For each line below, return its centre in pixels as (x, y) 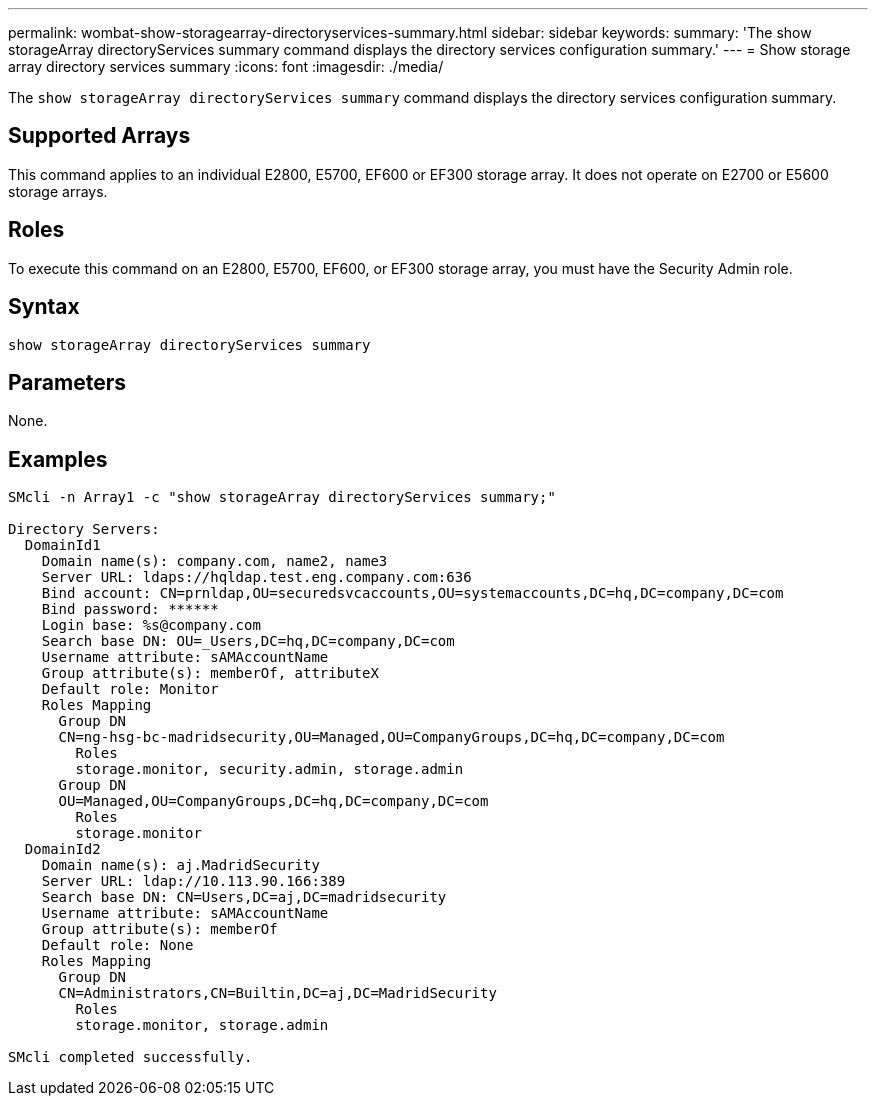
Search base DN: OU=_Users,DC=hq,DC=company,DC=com (248, 641)
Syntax (44, 307)
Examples (58, 459)
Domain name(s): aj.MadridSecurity (180, 865)
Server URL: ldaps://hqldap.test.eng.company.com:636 (256, 577)
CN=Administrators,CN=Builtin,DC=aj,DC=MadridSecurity (277, 993)
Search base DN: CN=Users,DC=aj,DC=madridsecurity (244, 897)
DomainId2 (62, 849)
